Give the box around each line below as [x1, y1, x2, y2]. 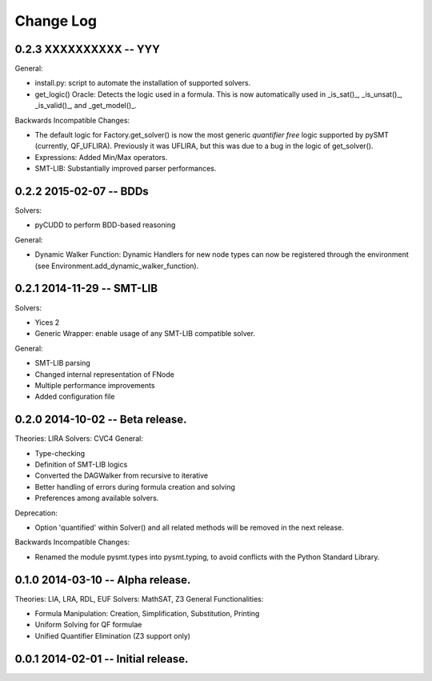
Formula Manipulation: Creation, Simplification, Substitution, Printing [34, 609, 260, 619]
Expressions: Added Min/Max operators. [34, 152, 168, 162]
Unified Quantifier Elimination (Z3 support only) [34, 631, 191, 640]
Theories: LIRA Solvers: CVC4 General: [14, 434, 143, 443]
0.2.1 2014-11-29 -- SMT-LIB [14, 282, 158, 295]
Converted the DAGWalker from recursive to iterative [34, 471, 209, 480]
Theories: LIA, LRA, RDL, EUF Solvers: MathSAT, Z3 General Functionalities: [14, 594, 264, 603]
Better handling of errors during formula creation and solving [34, 482, 236, 491]
